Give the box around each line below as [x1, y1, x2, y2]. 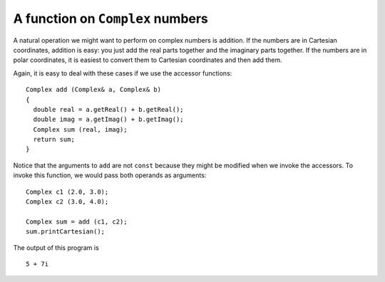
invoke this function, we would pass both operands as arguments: [13, 171, 207, 179]
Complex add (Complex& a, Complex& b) [26, 85, 162, 94]
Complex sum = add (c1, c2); [26, 217, 128, 226]
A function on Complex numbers [13, 11, 208, 26]
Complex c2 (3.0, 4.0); [26, 198, 109, 206]
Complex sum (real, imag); [33, 125, 128, 133]
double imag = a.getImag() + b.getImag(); [33, 115, 185, 124]
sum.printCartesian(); [26, 228, 106, 236]
